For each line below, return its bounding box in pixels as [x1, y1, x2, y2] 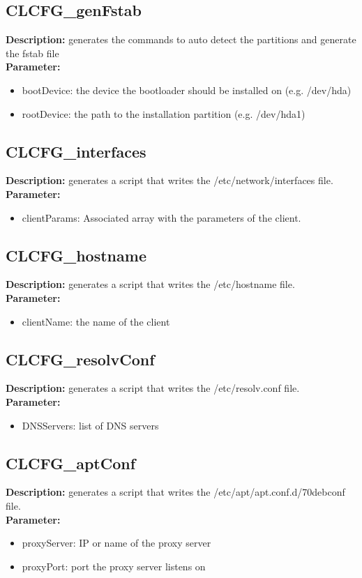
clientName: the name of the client [22, 314, 170, 328]
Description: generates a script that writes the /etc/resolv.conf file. [6, 381, 300, 395]
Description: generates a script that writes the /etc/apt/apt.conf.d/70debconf [6, 485, 345, 499]
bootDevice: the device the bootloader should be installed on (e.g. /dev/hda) [22, 82, 352, 97]
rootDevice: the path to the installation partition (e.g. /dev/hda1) [22, 106, 306, 121]
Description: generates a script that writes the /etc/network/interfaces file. [6, 173, 333, 188]
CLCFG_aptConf [6, 452, 136, 473]
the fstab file [6, 45, 59, 60]
